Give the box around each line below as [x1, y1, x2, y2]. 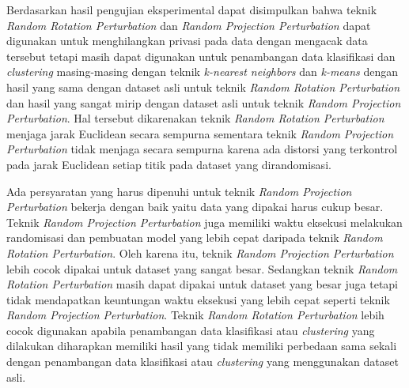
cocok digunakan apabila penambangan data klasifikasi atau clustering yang [6, 322, 375, 338]
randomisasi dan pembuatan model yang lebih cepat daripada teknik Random [6, 229, 383, 246]
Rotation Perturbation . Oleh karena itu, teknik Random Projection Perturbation [6, 244, 394, 261]
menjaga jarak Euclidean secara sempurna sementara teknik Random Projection [6, 125, 394, 141]
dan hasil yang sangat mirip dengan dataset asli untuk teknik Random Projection [6, 94, 401, 111]
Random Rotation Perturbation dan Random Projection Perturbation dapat [6, 17, 371, 33]
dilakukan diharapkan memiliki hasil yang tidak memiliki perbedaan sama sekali [6, 337, 397, 354]
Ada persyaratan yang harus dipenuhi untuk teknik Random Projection [6, 183, 352, 199]
